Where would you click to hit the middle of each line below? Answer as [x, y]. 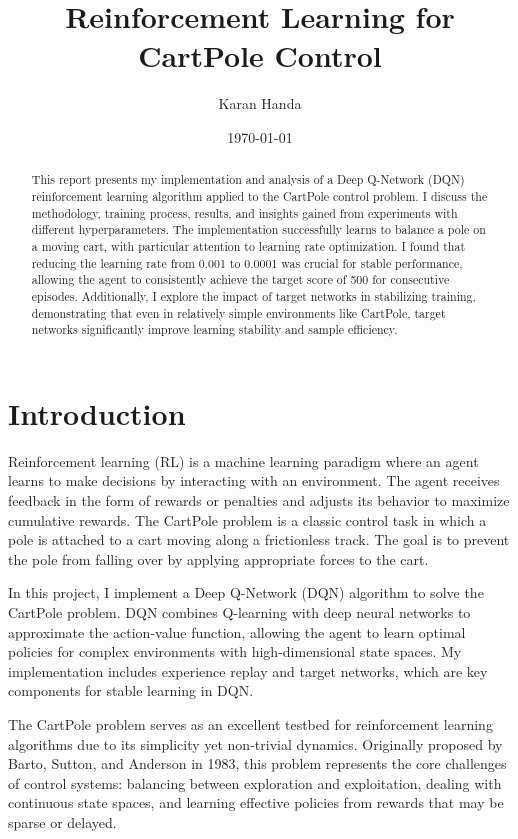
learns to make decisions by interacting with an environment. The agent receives [254, 480]
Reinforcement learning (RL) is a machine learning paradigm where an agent [243, 460]
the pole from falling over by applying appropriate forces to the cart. [218, 558]
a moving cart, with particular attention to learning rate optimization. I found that [248, 245]
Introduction [97, 412]
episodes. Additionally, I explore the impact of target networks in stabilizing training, [253, 295]
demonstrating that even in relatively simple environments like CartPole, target [238, 312]
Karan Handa [260, 103]
